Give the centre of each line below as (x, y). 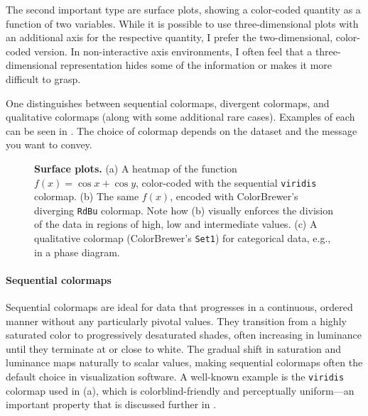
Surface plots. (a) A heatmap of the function (136, 168)
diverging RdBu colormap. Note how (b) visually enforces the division (184, 210)
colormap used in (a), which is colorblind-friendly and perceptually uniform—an (180, 390)
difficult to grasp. (43, 78)
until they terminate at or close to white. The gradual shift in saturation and (174, 348)
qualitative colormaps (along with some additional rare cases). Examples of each (180, 117)
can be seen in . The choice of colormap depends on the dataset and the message (182, 130)
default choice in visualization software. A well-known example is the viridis (175, 377)
